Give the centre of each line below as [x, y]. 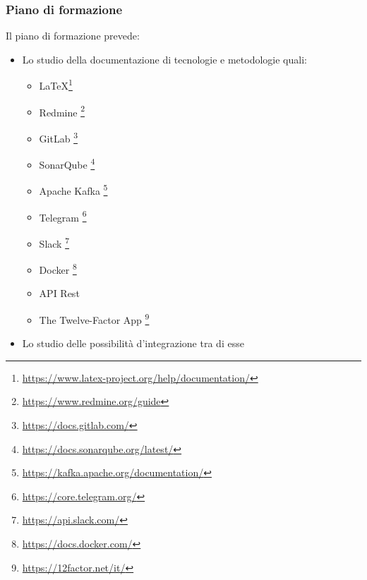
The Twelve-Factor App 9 [94, 319]
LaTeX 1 [56, 85]
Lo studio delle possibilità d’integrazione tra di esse [133, 343]
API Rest [59, 293]
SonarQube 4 [67, 163]
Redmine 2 [62, 111]
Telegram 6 [63, 216]
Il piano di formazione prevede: [73, 36]
